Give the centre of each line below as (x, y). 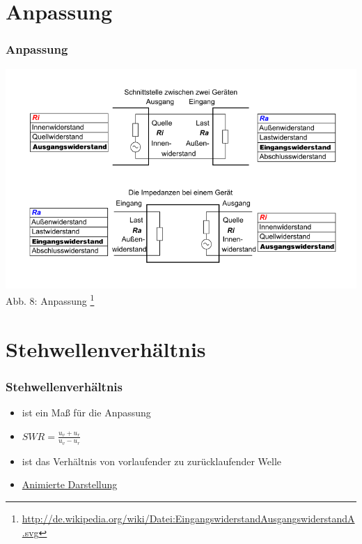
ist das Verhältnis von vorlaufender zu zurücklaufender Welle (152, 461)
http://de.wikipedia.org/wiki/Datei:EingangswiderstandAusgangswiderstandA (188, 519)
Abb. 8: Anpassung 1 (50, 300)
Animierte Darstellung (70, 484)
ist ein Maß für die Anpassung (86, 413)
